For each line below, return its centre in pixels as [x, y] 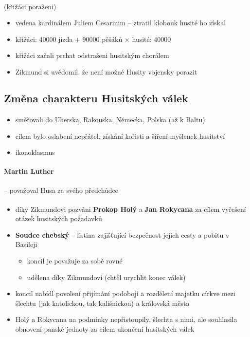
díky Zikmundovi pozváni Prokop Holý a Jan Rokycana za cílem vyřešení [131, 209]
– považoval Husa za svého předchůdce [61, 190]
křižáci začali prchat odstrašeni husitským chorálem [92, 55]
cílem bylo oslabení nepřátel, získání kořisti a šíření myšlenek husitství [120, 136]
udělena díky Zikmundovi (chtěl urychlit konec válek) [106, 277]
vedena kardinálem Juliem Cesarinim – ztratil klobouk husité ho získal [121, 23]
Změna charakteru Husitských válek [96, 98]
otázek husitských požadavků [59, 218]
